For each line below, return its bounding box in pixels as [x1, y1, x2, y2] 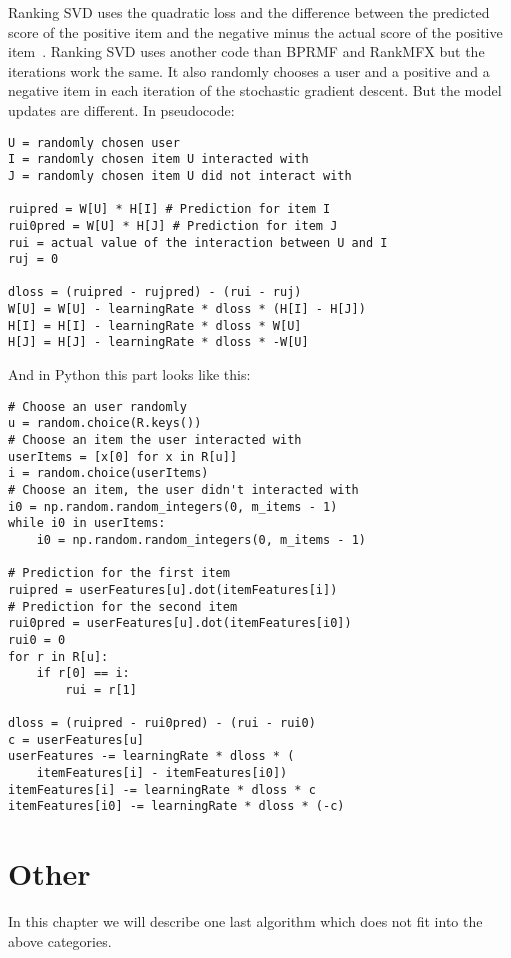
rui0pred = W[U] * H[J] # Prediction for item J [8, 218, 338, 233]
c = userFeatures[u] [8, 732, 145, 747]
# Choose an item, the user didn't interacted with [8, 482, 359, 497]
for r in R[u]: [8, 649, 109, 664]
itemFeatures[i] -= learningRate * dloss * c [8, 782, 316, 797]
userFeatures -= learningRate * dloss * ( [8, 749, 295, 764]
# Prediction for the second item [8, 599, 238, 614]
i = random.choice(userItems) [8, 466, 209, 481]
